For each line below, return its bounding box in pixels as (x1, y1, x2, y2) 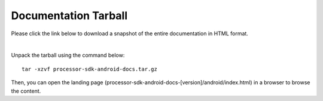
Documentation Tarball (11, 9, 128, 22)
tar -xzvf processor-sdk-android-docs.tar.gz (22, 66, 158, 72)
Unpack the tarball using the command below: (11, 51, 125, 59)
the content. (11, 87, 41, 94)
